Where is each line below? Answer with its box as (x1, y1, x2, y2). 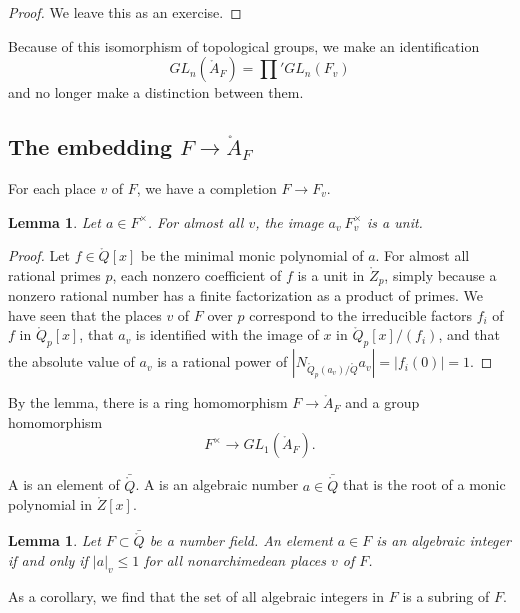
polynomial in (8, 494, 93, 515)
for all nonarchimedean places (144, 550, 327, 571)
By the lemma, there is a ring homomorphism (8, 392, 288, 413)
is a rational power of (157, 351, 288, 372)
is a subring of (402, 585, 490, 606)
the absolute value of (8, 351, 135, 372)
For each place (8, 177, 96, 198)
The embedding (8, 131, 173, 162)
